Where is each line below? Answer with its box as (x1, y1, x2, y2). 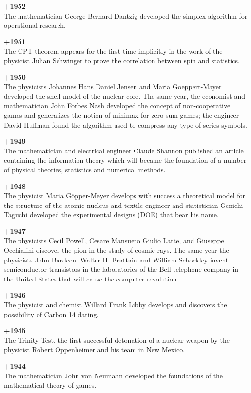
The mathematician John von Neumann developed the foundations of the (4, 370, 223, 380)
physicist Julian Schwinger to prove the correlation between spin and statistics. (4, 55, 240, 65)
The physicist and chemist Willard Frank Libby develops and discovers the (4, 299, 227, 310)
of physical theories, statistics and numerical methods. (4, 164, 166, 174)
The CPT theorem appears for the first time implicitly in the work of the (4, 46, 223, 56)
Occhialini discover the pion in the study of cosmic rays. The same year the (4, 245, 229, 255)
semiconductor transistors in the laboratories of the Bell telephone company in (4, 264, 239, 274)
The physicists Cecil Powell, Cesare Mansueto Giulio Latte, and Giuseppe (4, 235, 224, 245)
